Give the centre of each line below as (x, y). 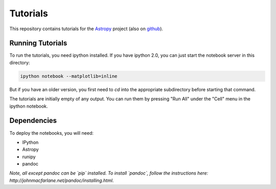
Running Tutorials (38, 43)
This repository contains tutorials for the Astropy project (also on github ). (86, 29)
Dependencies (33, 121)
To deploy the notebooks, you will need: (52, 133)
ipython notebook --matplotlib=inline (69, 76)
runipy (29, 157)
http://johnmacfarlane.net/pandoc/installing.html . (62, 180)
